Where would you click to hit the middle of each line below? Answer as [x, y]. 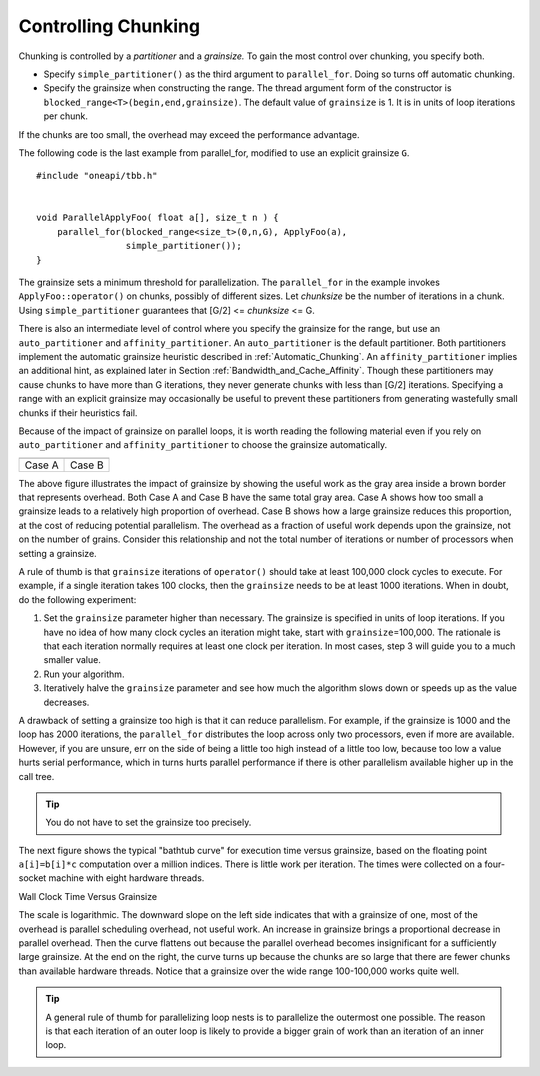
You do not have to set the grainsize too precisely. [148, 822]
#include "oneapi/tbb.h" [97, 176]
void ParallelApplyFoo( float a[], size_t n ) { [157, 218]
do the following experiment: [77, 599]
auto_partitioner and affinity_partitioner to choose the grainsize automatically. [203, 445]
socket [32, 878]
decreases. [66, 702]
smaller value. [72, 660]
